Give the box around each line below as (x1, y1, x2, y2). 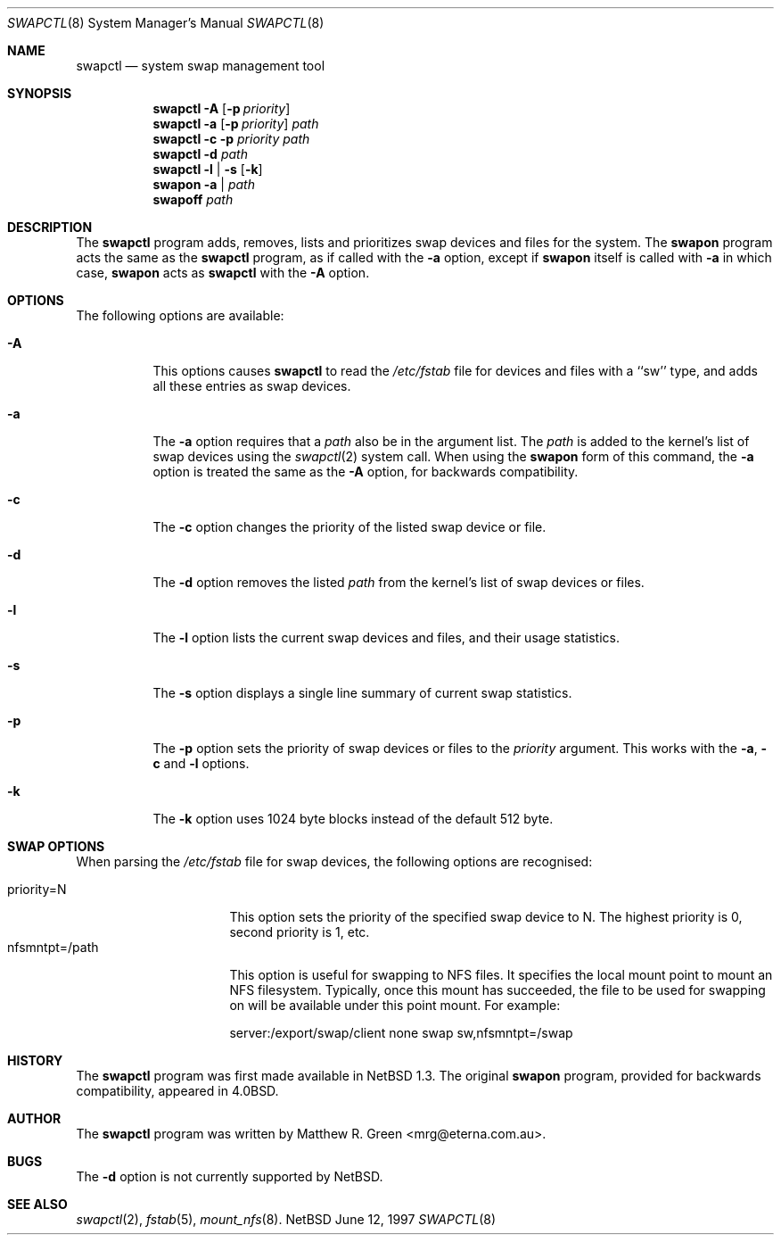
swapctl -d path (152, 146, 248, 161)
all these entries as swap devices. (152, 378, 351, 393)
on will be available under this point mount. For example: (229, 998, 561, 1013)
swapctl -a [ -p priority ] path (152, 116, 319, 131)
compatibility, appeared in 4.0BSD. (76, 1083, 279, 1098)
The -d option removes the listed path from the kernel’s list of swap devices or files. (152, 575, 645, 590)
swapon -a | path (152, 177, 255, 192)
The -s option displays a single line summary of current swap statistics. (152, 685, 572, 700)
